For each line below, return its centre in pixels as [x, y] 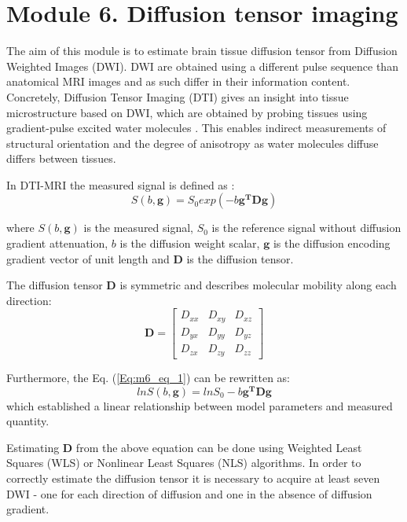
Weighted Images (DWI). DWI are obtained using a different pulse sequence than [202, 66]
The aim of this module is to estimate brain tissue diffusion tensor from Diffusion [202, 51]
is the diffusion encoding [332, 243]
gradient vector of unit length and [88, 258]
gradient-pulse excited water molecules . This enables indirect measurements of [196, 128]
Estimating [33, 447]
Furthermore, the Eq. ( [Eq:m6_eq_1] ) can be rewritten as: [148, 377]
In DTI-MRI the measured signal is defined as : [121, 184]
